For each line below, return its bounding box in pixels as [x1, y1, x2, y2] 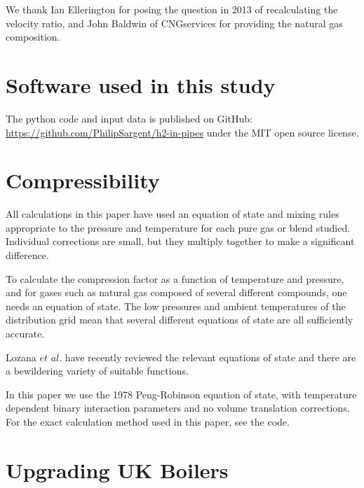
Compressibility [6, 166, 160, 195]
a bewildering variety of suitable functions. [6, 363, 189, 378]
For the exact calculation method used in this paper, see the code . [6, 414, 290, 428]
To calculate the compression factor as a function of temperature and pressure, [6, 271, 344, 286]
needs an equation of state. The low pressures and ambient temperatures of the [6, 298, 346, 313]
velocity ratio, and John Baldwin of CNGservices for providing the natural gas [6, 15, 343, 30]
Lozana [6, 349, 36, 364]
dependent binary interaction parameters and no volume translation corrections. [6, 400, 350, 415]
